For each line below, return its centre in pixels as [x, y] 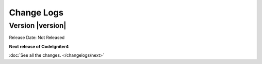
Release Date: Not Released [37, 38]
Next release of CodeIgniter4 [39, 46]
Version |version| [38, 26]
